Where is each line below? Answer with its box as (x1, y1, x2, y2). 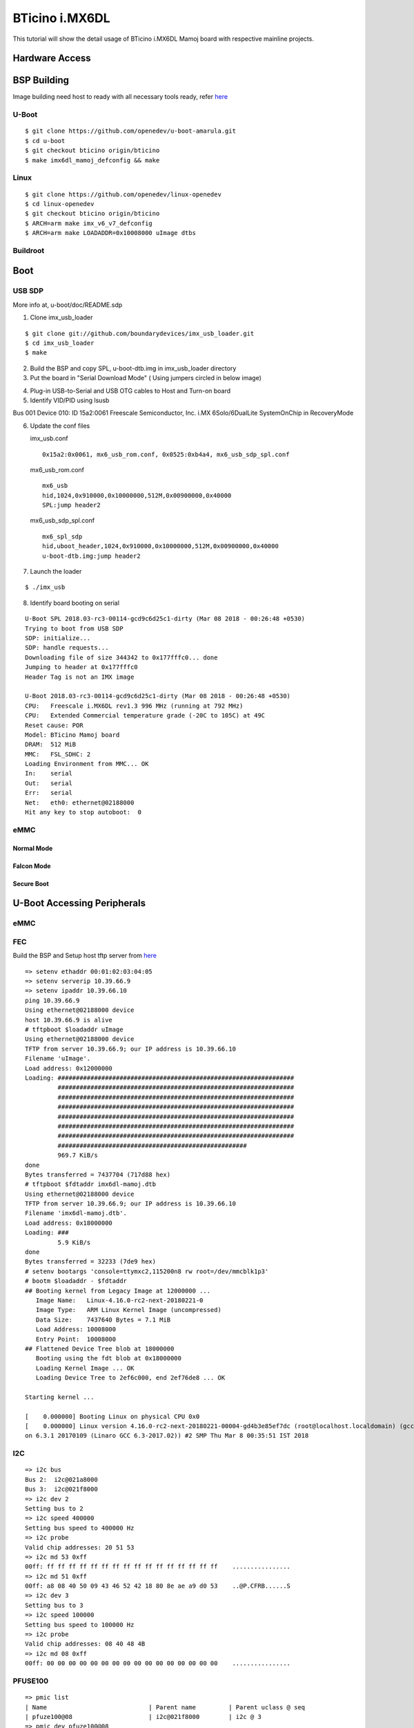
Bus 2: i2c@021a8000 (25, 1476, 98, 1483)
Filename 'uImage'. (25, 1055, 91, 1062)
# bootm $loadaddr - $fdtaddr (25, 1277, 128, 1285)
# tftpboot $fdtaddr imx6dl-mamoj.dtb (25, 1181, 157, 1188)
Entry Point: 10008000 (35, 1335, 117, 1343)
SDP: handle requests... (25, 644, 109, 652)
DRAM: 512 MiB (25, 740, 77, 749)
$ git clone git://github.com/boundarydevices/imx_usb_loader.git (25, 329, 255, 337)
